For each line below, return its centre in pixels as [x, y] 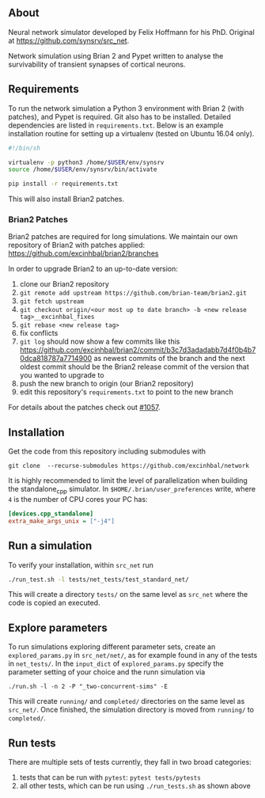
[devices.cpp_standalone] [51, 514]
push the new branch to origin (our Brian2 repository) [106, 384]
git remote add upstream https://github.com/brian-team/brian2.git [133, 293]
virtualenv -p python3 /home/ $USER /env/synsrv [86, 162]
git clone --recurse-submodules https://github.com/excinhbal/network [129, 466]
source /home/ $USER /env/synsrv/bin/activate [83, 169]
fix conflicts [39, 333]
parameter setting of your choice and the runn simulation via [107, 672]
